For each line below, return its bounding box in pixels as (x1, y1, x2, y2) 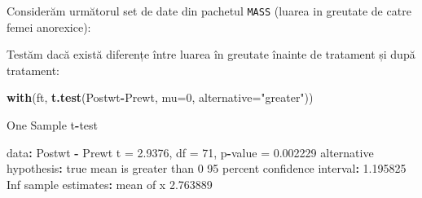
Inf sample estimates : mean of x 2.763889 (7, 175, 213, 192)
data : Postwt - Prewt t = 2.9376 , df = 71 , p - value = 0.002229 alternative (7, 143, 374, 161)
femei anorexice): (7, 18, 91, 35)
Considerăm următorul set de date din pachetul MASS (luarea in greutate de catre (7, 2, 411, 19)
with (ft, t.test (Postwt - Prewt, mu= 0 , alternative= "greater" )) (7, 89, 314, 106)
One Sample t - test (7, 117, 98, 134)
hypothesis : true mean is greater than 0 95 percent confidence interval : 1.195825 (7, 160, 407, 177)
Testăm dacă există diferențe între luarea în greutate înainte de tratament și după (7, 46, 415, 63)
